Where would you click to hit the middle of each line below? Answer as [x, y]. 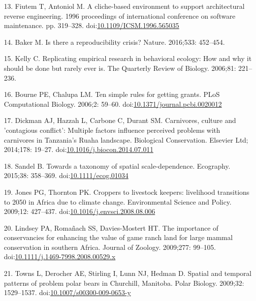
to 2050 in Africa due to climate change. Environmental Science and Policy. [118, 201]
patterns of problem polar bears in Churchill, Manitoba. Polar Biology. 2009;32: [124, 283]
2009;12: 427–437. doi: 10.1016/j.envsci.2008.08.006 [80, 211]
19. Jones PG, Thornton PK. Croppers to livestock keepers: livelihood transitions [127, 192]
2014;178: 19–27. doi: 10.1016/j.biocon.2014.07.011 [79, 149]
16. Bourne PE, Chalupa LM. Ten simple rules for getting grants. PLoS [112, 94]
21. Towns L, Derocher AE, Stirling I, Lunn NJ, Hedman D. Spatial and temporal [128, 273]
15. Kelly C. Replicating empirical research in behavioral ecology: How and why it [128, 58]
